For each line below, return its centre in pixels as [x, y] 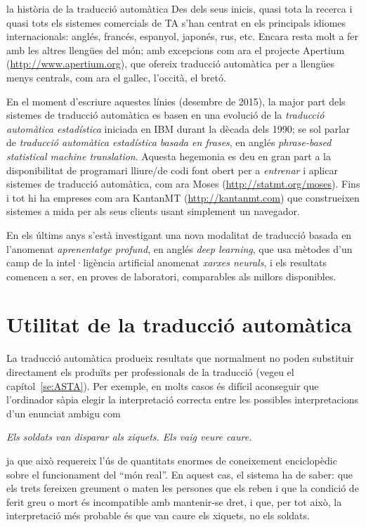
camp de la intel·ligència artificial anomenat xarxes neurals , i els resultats [167, 262]
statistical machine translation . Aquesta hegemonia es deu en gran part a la [169, 156]
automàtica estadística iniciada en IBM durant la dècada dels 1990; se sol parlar [178, 128]
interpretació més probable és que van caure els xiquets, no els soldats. [158, 515]
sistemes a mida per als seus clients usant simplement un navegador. [153, 211]
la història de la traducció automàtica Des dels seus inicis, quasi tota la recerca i [179, 8]
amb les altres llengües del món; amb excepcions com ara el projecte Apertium [176, 50]
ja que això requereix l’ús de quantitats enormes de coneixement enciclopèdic [172, 460]
